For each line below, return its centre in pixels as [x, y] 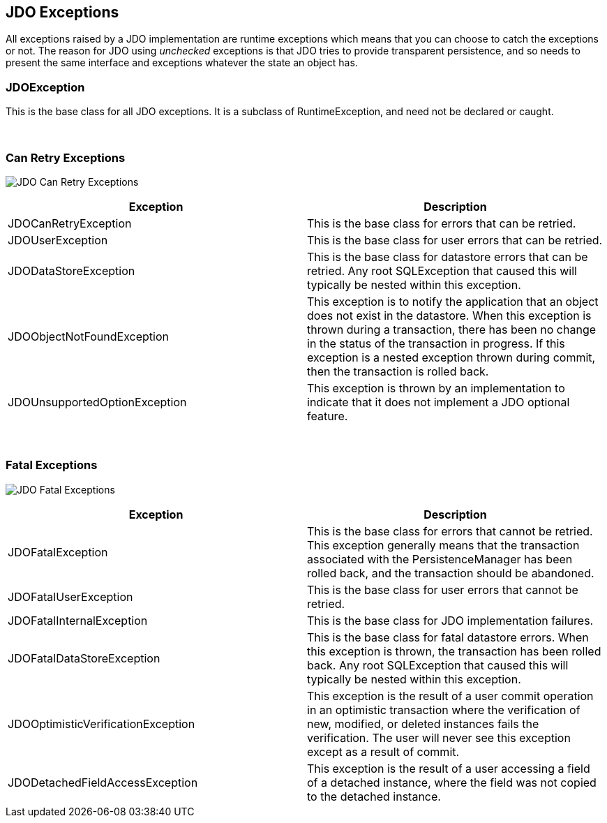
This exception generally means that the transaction [443, 545]
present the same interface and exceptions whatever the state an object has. [182, 63]
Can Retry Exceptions [66, 157]
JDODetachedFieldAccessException [103, 782]
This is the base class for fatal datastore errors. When [448, 637]
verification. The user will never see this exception [439, 737]
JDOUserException [58, 240]
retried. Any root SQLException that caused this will [442, 270]
